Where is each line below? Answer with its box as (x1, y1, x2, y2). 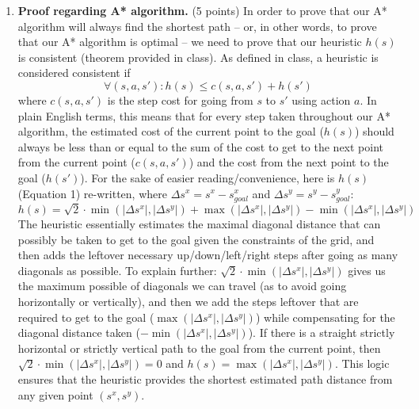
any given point (17, 386, 93, 403)
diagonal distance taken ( (17, 324, 140, 341)
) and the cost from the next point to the (189, 154, 389, 170)
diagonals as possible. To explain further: (17, 262, 217, 278)
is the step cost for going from (107, 91, 253, 108)
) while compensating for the (255, 308, 395, 325)
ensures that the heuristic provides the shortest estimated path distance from (17, 371, 393, 388)
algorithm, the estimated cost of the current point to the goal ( (17, 123, 324, 140)
